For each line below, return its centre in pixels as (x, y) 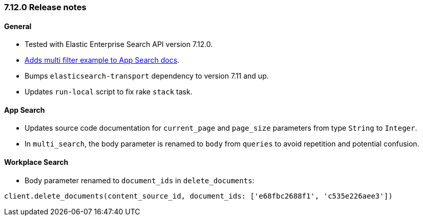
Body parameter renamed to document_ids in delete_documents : (140, 180)
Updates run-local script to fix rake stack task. (109, 92)
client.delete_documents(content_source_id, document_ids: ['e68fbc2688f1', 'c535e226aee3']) (198, 196)
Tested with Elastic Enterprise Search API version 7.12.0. (119, 44)
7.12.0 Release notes (45, 7)
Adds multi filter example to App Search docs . (102, 60)
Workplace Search (36, 162)
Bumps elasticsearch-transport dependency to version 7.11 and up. (147, 76)
